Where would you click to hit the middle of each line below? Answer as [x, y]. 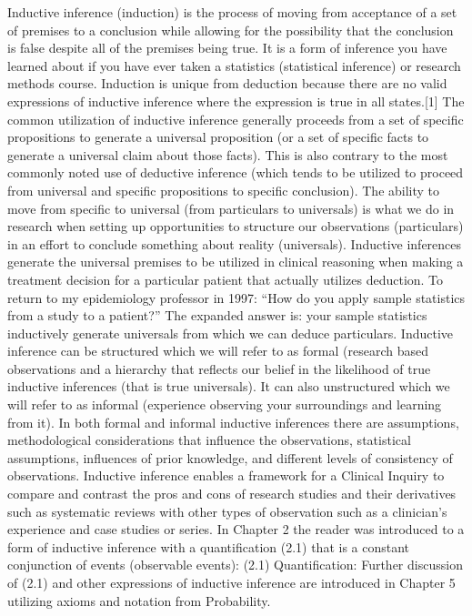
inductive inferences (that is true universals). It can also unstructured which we [229, 386]
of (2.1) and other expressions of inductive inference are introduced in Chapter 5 [231, 582]
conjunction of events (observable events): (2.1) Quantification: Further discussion [235, 565]
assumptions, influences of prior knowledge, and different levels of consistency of [230, 457]
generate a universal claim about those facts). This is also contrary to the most [228, 154]
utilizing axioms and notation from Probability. [139, 600]
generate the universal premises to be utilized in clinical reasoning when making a [236, 262]
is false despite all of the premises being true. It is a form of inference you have [227, 48]
